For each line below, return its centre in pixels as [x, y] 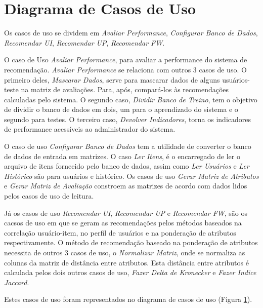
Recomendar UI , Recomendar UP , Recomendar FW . [84, 42]
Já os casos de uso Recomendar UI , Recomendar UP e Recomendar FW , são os [126, 213]
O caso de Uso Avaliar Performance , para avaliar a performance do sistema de [126, 60]
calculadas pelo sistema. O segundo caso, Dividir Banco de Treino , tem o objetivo [131, 99]
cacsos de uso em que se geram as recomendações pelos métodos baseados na [123, 223]
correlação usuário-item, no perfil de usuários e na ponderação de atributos [120, 232]
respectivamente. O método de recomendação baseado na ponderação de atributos [131, 242]
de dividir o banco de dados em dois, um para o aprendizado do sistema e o [121, 109]
